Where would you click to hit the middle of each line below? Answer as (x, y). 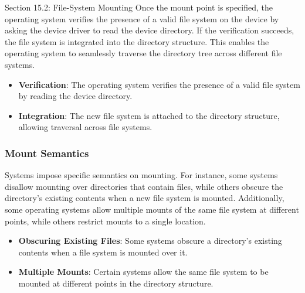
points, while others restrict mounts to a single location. (105, 221)
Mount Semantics (47, 153)
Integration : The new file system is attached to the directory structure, (149, 115)
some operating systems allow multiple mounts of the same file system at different (152, 209)
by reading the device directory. (75, 96)
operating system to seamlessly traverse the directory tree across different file (143, 53)
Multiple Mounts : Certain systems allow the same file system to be (143, 272)
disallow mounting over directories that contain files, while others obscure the (144, 186)
